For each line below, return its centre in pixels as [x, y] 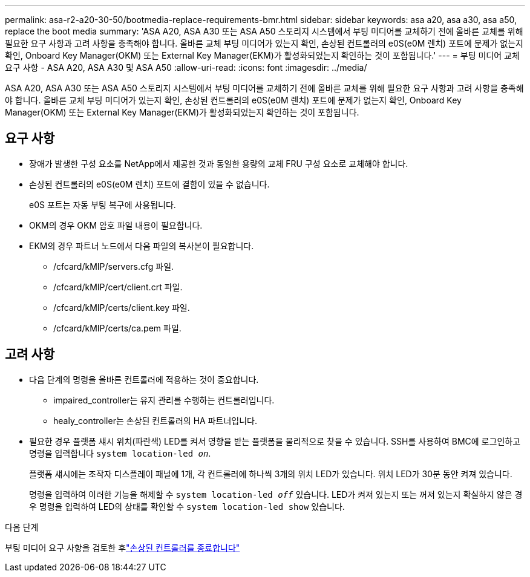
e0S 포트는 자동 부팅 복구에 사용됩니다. [103, 204]
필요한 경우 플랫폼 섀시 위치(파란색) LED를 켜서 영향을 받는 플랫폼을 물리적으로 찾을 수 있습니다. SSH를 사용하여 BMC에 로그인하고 [275, 441]
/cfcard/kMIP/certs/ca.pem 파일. [117, 328]
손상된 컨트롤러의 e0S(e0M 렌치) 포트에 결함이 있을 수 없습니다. [149, 184]
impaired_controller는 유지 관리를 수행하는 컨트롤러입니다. [164, 400]
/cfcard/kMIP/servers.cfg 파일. [114, 266]
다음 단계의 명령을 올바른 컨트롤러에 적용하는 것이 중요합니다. [144, 379]
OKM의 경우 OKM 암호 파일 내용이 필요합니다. [116, 225]
